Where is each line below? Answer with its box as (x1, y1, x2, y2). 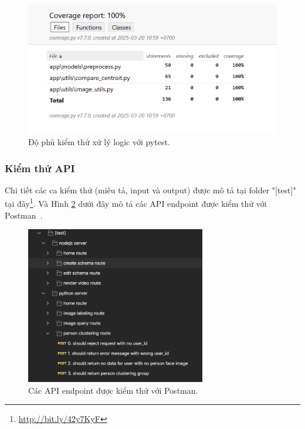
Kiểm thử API (5, 160, 75, 175)
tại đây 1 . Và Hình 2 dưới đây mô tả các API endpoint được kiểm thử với (5, 196, 267, 210)
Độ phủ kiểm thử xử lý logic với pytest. (28, 136, 170, 148)
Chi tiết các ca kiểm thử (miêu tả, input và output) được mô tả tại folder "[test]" (5, 183, 296, 196)
